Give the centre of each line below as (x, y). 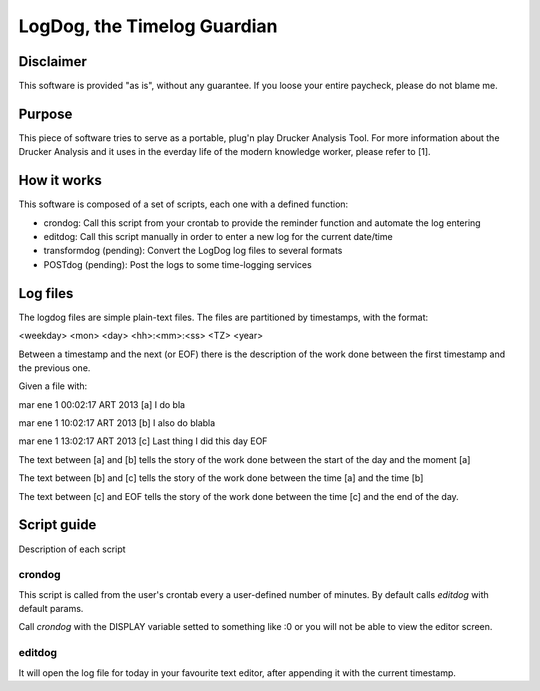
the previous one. (54, 367)
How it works (60, 180)
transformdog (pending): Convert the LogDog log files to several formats (193, 251)
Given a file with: (53, 386)
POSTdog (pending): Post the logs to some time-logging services (177, 264)
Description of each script (72, 549)
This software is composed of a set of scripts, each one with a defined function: (183, 204)
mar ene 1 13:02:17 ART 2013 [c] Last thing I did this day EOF (143, 441)
